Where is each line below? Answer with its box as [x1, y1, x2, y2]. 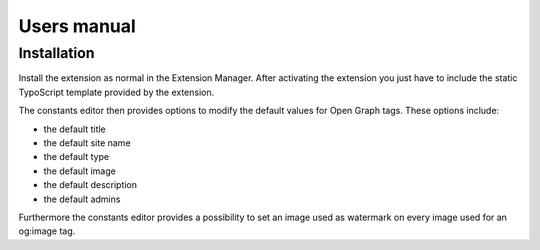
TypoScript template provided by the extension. [18, 86, 215, 98]
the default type [43, 151, 110, 163]
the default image [43, 165, 117, 177]
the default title [43, 123, 107, 135]
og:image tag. [18, 225, 76, 237]
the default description [43, 179, 138, 191]
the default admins [43, 193, 121, 205]
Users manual [18, 15, 137, 37]
